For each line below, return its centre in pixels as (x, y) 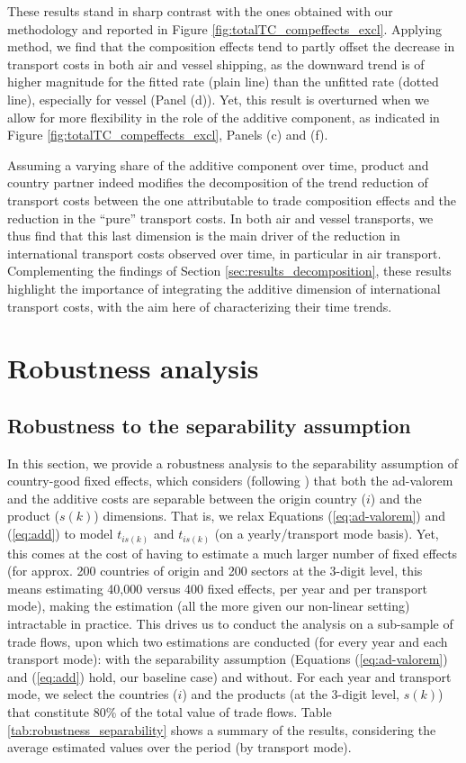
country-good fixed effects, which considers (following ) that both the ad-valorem (230, 481)
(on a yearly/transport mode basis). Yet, (327, 534)
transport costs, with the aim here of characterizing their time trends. (200, 306)
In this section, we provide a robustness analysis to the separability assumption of (233, 463)
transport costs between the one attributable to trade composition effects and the (232, 200)
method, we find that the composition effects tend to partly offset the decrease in (231, 46)
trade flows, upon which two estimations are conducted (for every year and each (228, 641)
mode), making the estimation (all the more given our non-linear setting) (209, 606)
